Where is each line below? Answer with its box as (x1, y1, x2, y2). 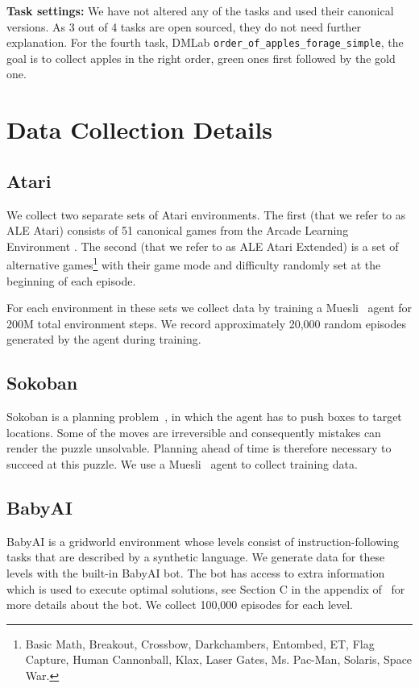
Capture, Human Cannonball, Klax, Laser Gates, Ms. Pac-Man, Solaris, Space (25, 651, 413, 668)
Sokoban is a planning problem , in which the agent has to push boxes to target (6, 408, 402, 425)
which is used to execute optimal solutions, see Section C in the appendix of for (6, 580, 405, 597)
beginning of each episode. (6, 272, 136, 289)
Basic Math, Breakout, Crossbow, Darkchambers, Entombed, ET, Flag (25, 635, 375, 652)
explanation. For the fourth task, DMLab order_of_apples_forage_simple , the (6, 34, 404, 51)
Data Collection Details (6, 113, 272, 146)
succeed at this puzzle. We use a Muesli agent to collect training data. (6, 456, 358, 472)
